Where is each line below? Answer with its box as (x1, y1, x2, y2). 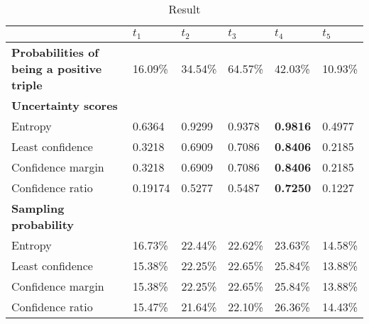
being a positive (11, 60, 102, 77)
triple (11, 76, 43, 93)
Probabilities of (11, 43, 99, 60)
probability (11, 216, 75, 233)
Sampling (11, 199, 65, 216)
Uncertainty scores (11, 96, 118, 113)
